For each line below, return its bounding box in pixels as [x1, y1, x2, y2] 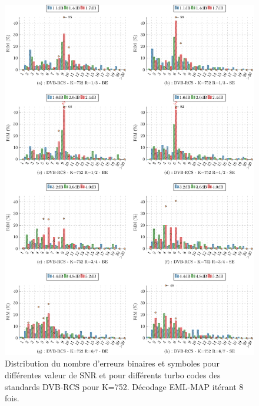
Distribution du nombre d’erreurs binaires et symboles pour [5, 357, 220, 369]
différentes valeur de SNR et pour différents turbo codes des [5, 368, 221, 381]
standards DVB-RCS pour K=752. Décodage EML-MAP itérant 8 [5, 380, 244, 392]
